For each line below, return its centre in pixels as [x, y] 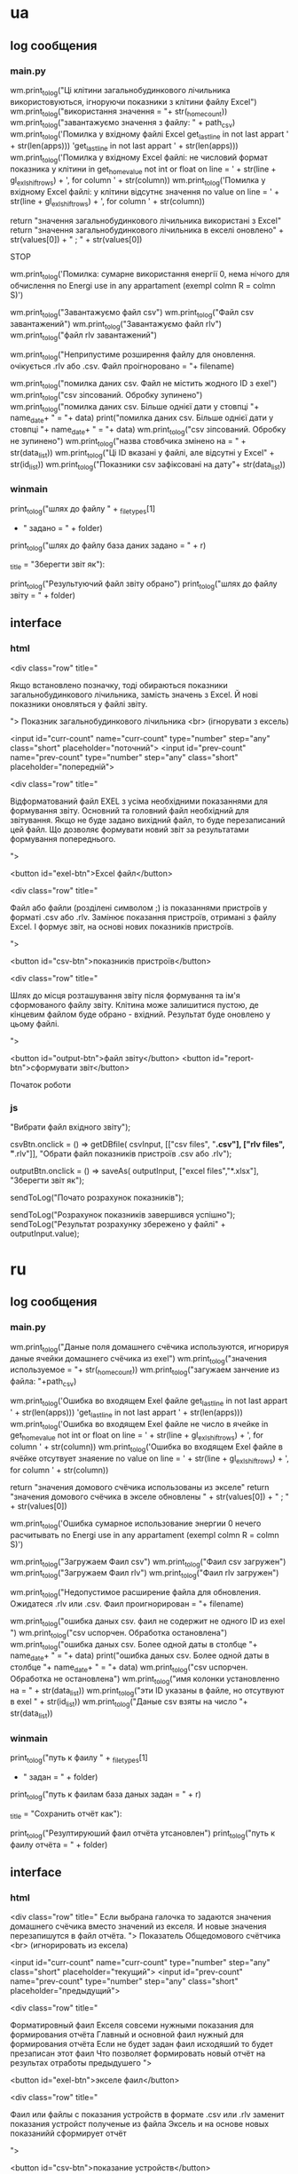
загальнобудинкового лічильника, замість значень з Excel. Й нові [134, 694]
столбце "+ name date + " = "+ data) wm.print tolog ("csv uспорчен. [129, 1668]
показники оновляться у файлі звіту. [79, 703]
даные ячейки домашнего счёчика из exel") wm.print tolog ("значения [138, 1359]
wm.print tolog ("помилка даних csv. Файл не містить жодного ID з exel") [144, 385]
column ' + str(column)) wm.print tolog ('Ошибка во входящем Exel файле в [146, 1448]
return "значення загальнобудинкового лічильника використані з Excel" [146, 221]
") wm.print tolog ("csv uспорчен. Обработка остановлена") [119, 1634]
